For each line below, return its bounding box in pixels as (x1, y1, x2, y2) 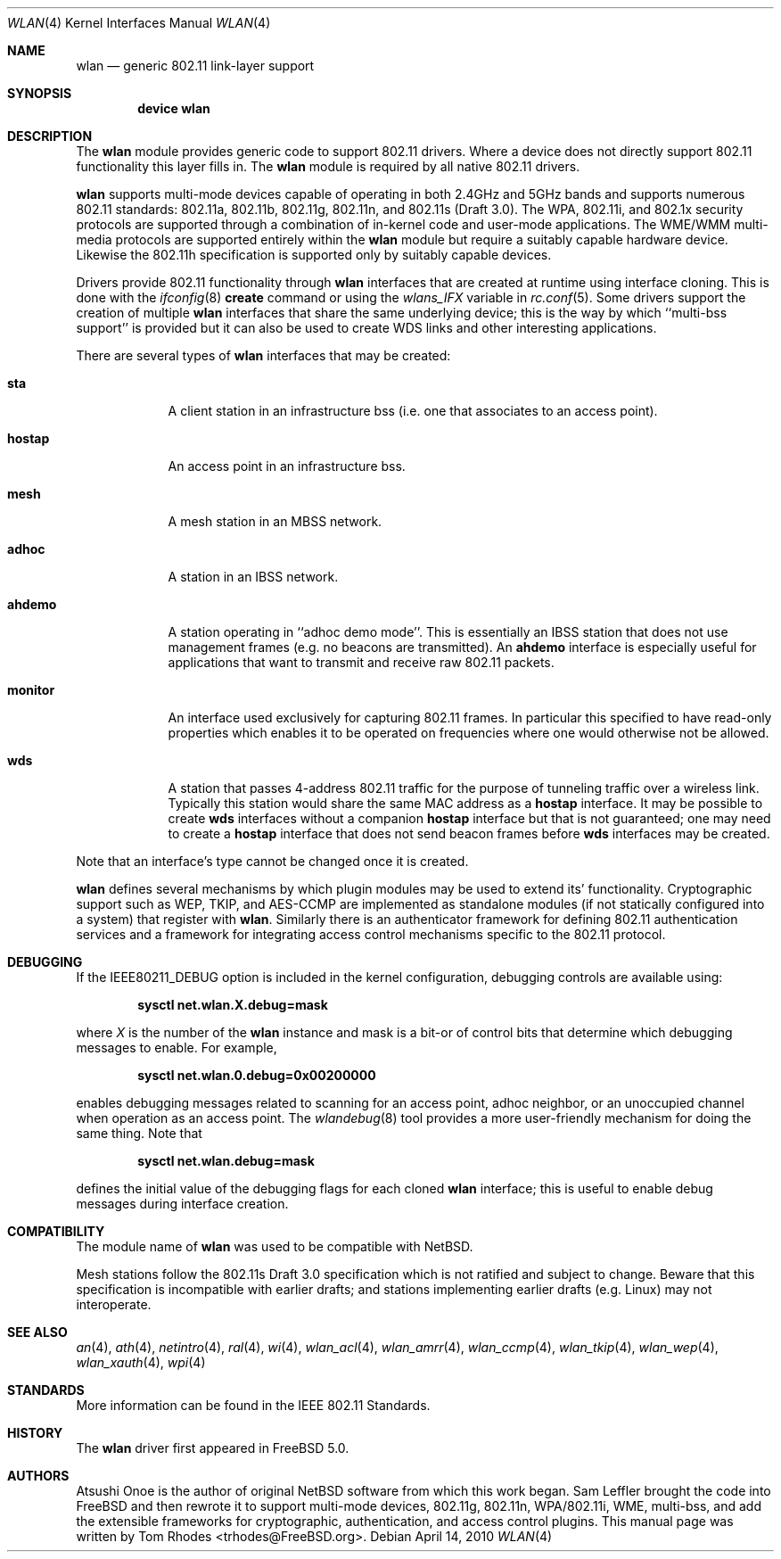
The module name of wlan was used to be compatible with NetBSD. (76, 1239, 473, 1254)
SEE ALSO (7, 1324, 68, 1340)
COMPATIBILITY (7, 1224, 105, 1239)
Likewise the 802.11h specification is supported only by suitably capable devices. (76, 247, 552, 262)
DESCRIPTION (7, 128, 93, 144)
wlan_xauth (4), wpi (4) (76, 1355, 206, 1370)
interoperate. (76, 1297, 152, 1312)
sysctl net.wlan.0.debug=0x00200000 (137, 1068, 376, 1083)
